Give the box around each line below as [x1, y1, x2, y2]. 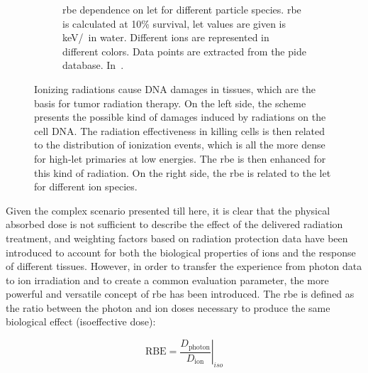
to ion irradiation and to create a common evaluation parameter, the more [6, 272, 329, 287]
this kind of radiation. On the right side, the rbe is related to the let [34, 165, 331, 180]
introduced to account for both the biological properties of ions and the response [6, 244, 356, 259]
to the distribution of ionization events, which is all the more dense [34, 137, 325, 152]
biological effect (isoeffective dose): [6, 314, 156, 329]
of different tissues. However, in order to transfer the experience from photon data [6, 259, 362, 274]
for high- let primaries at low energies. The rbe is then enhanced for [34, 151, 326, 166]
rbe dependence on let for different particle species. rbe [62, 2, 301, 16]
